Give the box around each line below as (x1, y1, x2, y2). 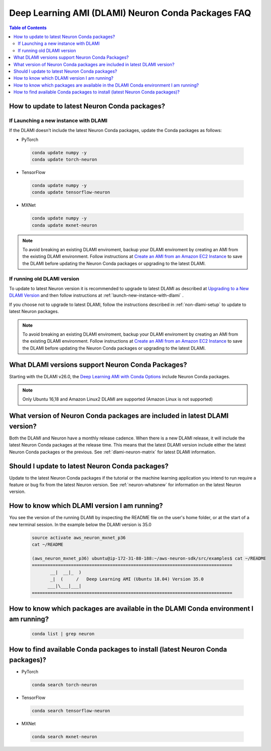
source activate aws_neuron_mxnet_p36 (32, 534, 126, 540)
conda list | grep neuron (32, 631, 95, 636)
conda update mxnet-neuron (32, 222, 97, 228)
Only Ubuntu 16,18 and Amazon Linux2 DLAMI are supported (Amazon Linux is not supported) (22, 396, 213, 402)
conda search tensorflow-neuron (32, 708, 111, 714)
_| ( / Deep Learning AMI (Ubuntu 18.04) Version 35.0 (50, 576, 204, 582)
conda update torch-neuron (32, 156, 97, 162)
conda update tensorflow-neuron (32, 189, 111, 195)
